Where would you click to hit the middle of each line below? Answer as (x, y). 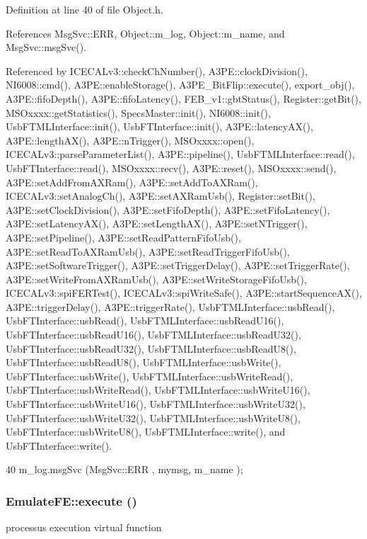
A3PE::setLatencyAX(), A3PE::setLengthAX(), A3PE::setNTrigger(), (157, 223)
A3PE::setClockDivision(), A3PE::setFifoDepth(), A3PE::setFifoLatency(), (168, 209)
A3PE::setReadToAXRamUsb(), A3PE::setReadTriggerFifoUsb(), (148, 251)
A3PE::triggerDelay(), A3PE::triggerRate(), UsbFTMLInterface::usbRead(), (170, 306)
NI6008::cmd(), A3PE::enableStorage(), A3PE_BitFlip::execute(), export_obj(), (180, 85)
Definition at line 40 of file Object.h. (85, 9)
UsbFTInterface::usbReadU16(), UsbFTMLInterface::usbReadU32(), (153, 335)
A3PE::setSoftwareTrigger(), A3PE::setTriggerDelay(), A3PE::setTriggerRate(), (178, 265)
